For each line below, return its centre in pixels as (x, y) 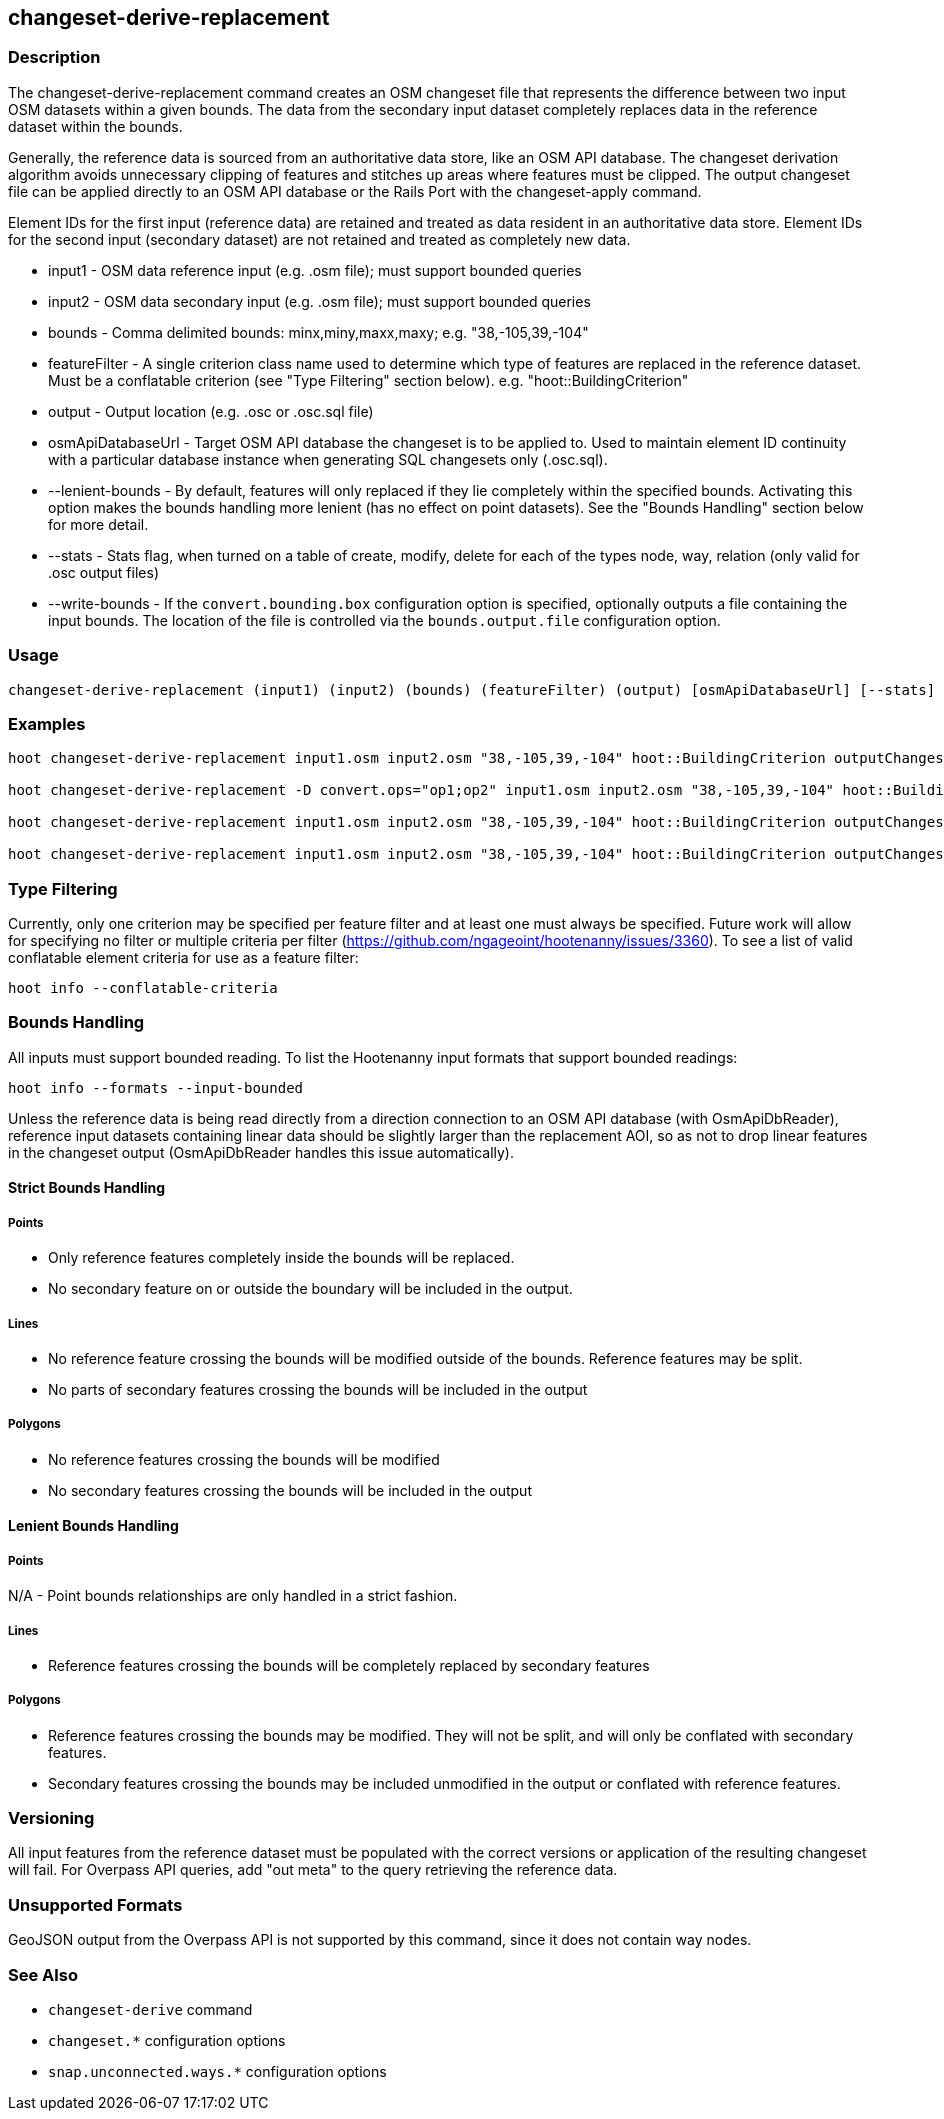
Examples (47, 723)
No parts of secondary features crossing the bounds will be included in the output (318, 1389)
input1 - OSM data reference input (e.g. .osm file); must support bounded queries (315, 270)
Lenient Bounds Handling (93, 1526)
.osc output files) (103, 572)
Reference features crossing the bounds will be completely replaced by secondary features (349, 1665)
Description (54, 57)
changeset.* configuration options (167, 2040)
